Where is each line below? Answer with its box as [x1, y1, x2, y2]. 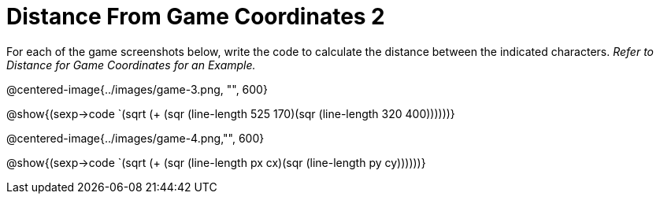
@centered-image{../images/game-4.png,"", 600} [6, 131, 265, 145]
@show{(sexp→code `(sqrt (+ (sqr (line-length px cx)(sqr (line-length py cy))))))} [6, 155, 426, 169]
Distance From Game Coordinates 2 [6, 3, 385, 30]
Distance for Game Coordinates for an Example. [6, 57, 256, 72]
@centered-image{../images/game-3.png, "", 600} [6, 82, 268, 96]
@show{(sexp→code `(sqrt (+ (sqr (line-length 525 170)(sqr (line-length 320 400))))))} [6, 106, 455, 120]
